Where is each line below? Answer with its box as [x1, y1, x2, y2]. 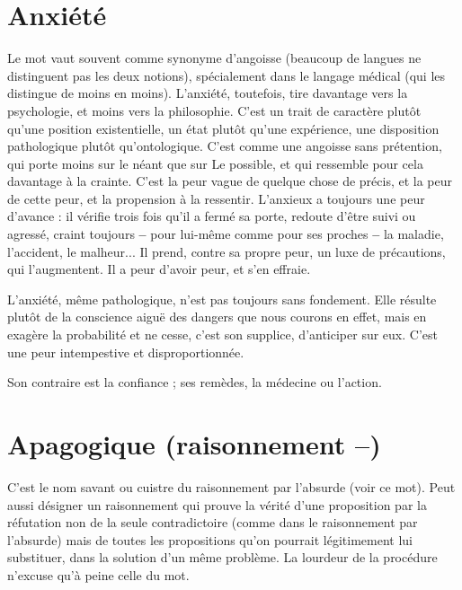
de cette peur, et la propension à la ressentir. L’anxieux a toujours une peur [7, 189, 425, 207]
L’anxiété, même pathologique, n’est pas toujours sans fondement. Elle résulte [7, 289, 437, 308]
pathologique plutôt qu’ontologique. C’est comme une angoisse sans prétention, [7, 136, 442, 155]
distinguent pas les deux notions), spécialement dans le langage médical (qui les [7, 66, 446, 84]
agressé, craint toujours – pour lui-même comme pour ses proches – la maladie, [7, 225, 444, 243]
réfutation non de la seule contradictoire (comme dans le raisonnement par [7, 513, 418, 532]
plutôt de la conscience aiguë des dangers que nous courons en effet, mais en [7, 307, 427, 326]
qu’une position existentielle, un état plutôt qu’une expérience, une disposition [7, 119, 440, 137]
